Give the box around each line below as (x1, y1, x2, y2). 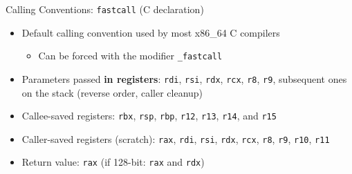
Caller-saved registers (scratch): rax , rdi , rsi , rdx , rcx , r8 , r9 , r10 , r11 (21, 131, 330, 146)
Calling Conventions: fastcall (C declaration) (6, 2, 204, 16)
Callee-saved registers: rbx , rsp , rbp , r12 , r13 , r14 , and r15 (21, 108, 277, 123)
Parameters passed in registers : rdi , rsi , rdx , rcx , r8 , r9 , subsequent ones (21, 71, 347, 86)
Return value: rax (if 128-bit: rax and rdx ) (21, 155, 205, 169)
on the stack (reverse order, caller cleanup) (21, 85, 203, 99)
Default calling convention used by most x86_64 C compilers (21, 25, 280, 39)
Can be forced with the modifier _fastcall (38, 48, 223, 63)
